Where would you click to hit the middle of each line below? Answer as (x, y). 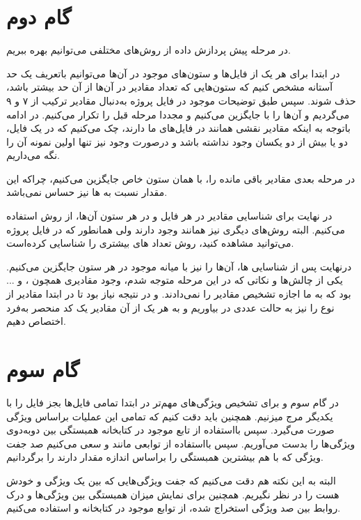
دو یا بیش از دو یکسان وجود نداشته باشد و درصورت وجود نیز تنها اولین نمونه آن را (177, 141)
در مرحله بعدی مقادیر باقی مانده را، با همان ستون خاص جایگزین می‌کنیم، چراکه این (181, 178)
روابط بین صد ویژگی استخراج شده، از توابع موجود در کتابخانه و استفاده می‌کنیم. (174, 508)
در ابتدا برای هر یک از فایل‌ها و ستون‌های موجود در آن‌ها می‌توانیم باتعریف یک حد (173, 73)
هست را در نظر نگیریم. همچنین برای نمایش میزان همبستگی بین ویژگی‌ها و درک (173, 494)
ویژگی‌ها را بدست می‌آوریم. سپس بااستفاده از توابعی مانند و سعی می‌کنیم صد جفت (181, 443)
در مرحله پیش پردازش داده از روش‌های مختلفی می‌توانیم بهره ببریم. (149, 50)
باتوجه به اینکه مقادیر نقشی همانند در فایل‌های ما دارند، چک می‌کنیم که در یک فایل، (178, 128)
